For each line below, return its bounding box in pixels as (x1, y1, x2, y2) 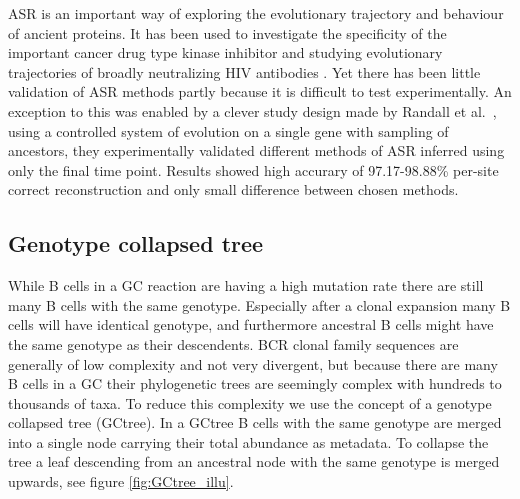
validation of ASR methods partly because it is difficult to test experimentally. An (8, 81, 512, 102)
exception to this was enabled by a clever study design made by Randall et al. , (8, 100, 497, 121)
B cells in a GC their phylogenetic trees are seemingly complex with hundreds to (8, 373, 502, 394)
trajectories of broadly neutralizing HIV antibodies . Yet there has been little (8, 61, 481, 82)
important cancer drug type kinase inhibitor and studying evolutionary (8, 42, 443, 63)
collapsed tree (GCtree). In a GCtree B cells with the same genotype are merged (8, 412, 502, 433)
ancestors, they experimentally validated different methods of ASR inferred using (8, 140, 505, 161)
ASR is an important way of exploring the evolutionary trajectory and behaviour (8, 3, 504, 23)
